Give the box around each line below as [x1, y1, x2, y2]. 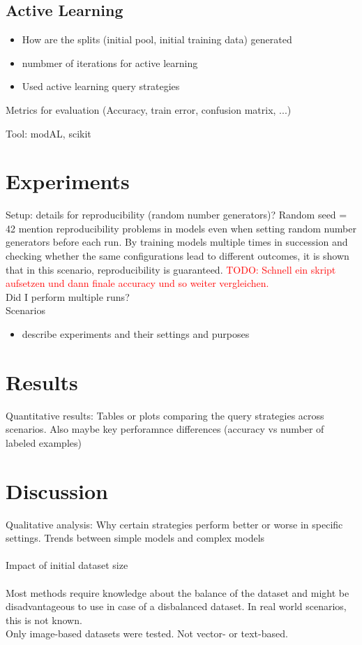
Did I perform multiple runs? [6, 289, 130, 304]
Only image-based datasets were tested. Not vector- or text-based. [6, 626, 288, 641]
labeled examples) [6, 435, 82, 450]
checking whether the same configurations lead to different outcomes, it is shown [6, 249, 349, 263]
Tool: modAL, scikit [6, 126, 91, 140]
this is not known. [6, 612, 82, 627]
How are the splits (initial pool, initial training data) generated [22, 32, 292, 47]
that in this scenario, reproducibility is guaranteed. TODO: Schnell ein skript [6, 262, 336, 276]
